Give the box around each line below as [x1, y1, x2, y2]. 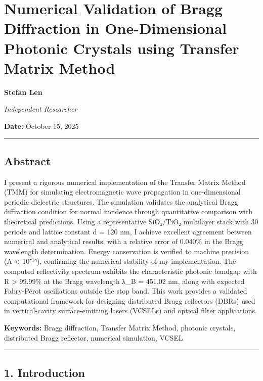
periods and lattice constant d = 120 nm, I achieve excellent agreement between [4, 226, 252, 236]
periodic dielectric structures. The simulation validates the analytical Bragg [4, 196, 238, 207]
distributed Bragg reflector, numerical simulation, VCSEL [4, 332, 183, 343]
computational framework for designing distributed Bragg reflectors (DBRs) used [4, 295, 255, 306]
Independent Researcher [4, 104, 77, 114]
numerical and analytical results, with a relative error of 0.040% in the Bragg [4, 236, 243, 247]
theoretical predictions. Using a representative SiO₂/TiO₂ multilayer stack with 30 [4, 216, 258, 227]
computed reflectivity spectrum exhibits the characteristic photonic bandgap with [4, 266, 257, 276]
